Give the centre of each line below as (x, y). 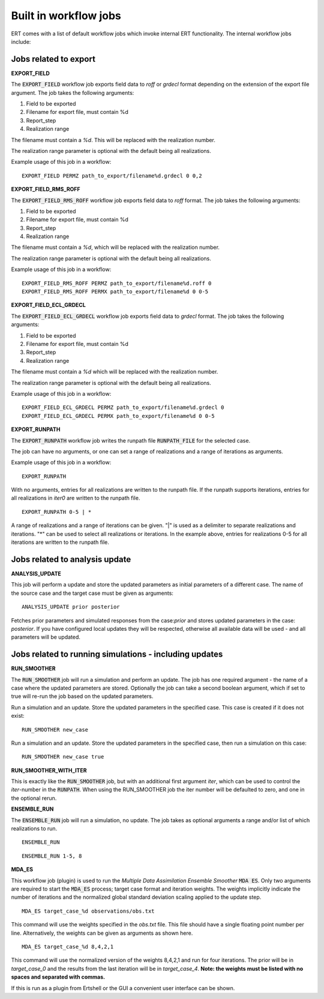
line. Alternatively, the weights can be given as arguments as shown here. (102, 933)
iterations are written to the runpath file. (60, 542)
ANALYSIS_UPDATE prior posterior (71, 607)
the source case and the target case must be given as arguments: (92, 593)
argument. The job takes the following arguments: (73, 92)
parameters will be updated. (46, 637)
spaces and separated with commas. (58, 977)
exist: (18, 716)
